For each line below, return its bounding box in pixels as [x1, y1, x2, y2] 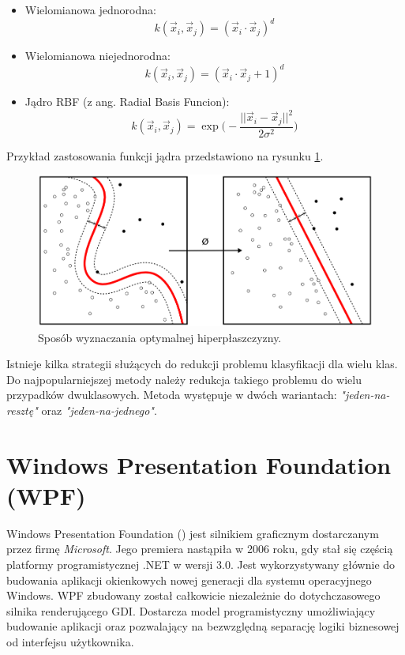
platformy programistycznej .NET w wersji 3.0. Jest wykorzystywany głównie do [6, 556, 396, 573]
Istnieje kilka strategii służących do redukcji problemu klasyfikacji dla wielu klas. [6, 356, 398, 372]
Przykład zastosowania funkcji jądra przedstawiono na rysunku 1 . [6, 147, 324, 164]
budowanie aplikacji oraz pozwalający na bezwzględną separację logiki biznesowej [6, 618, 399, 634]
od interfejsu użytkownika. [6, 634, 134, 650]
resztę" [6, 401, 38, 418]
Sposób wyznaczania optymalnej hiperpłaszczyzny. [38, 329, 282, 345]
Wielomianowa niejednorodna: [24, 47, 171, 64]
